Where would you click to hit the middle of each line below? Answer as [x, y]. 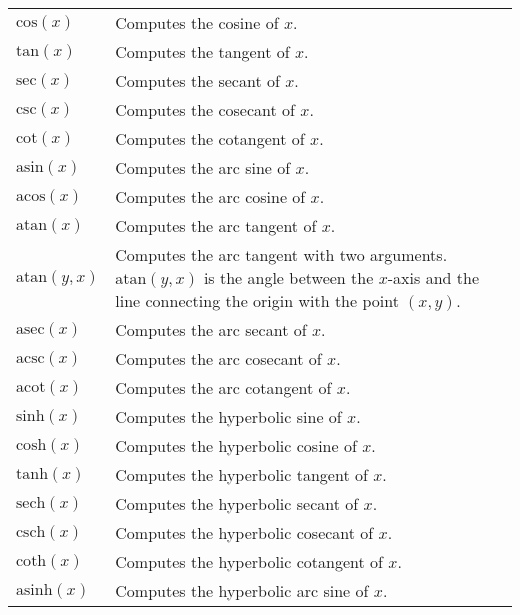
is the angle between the [288, 277]
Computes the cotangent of [210, 138]
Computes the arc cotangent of [223, 387]
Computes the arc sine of [203, 167]
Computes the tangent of [202, 51]
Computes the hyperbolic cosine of [236, 445]
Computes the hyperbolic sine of [228, 416]
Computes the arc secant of [211, 329]
